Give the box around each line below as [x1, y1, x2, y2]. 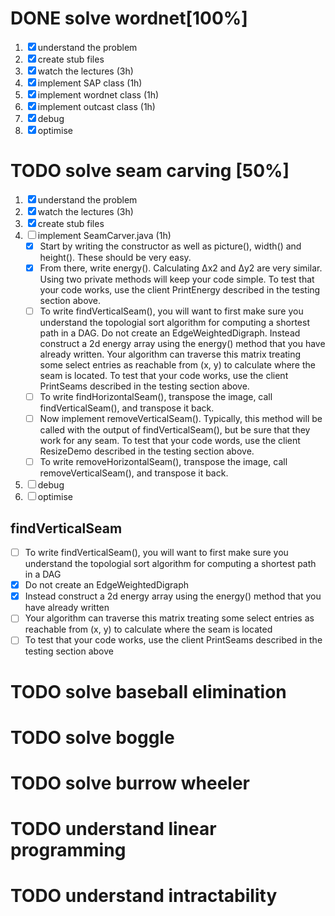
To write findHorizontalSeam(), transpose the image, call [39, 391, 273, 403]
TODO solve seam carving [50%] [10, 160, 290, 182]
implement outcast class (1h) [37, 100, 156, 112]
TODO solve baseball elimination [10, 680, 287, 703]
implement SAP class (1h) [37, 77, 143, 89]
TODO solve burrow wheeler [10, 772, 251, 794]
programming [10, 839, 127, 862]
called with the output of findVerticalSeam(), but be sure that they [39, 424, 311, 436]
